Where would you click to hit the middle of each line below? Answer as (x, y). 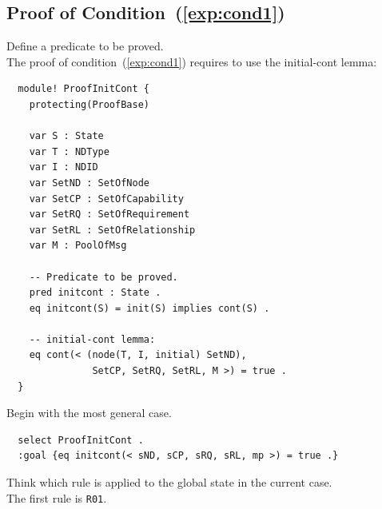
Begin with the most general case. (89, 413)
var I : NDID (64, 167)
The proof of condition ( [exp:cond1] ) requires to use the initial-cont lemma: (192, 61)
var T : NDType (69, 151)
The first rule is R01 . (57, 497)
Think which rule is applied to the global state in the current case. (169, 482)
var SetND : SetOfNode (89, 183)
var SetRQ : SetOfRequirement (109, 215)
